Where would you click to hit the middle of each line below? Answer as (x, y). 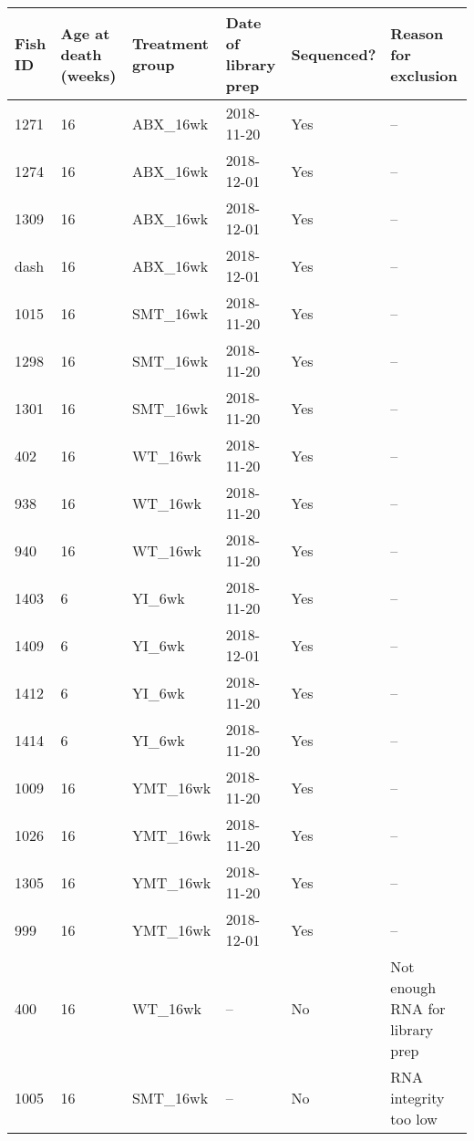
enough (413, 987)
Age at (85, 33)
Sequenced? (334, 54)
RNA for (418, 1008)
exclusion (424, 75)
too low (414, 1119)
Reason (417, 33)
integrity (417, 1098)
